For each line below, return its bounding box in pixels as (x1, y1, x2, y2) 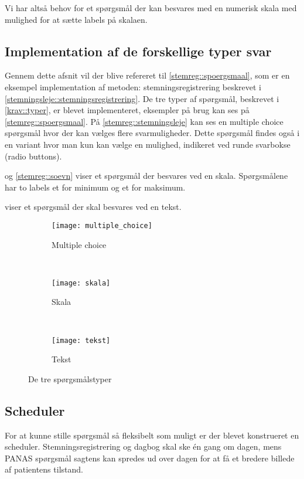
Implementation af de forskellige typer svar (5, 42, 272, 60)
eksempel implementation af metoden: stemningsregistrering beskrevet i (5, 80, 262, 93)
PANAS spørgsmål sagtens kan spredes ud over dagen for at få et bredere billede (5, 451, 295, 464)
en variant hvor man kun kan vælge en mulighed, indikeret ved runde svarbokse (5, 138, 291, 150)
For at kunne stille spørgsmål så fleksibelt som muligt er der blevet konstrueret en (5, 429, 299, 441)
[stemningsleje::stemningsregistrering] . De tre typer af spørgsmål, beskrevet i (5, 92, 279, 104)
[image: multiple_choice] (52, 221, 152, 230)
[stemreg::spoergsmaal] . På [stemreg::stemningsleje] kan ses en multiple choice (5, 115, 283, 127)
